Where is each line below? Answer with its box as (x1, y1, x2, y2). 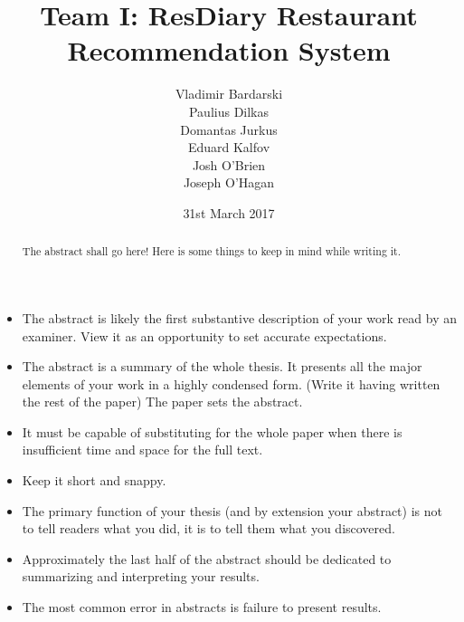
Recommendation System (67, 32, 391, 69)
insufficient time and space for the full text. (22, 440, 263, 459)
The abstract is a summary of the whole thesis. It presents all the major (22, 357, 422, 376)
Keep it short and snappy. (22, 471, 166, 490)
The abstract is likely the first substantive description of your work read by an (22, 308, 457, 327)
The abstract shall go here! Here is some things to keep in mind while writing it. (22, 244, 402, 259)
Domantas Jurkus (180, 120, 278, 139)
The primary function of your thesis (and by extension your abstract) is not (22, 501, 442, 520)
